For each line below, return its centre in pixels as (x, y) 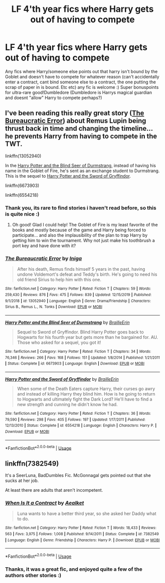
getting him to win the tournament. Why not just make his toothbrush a (83, 241)
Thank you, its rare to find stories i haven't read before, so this (81, 208)
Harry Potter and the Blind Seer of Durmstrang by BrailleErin (68, 322)
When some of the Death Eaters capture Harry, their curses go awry (86, 389)
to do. (23, 519)
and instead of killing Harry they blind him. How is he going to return (86, 394)
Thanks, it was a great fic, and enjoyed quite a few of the (74, 569)
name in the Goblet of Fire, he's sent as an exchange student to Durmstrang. (82, 171)
